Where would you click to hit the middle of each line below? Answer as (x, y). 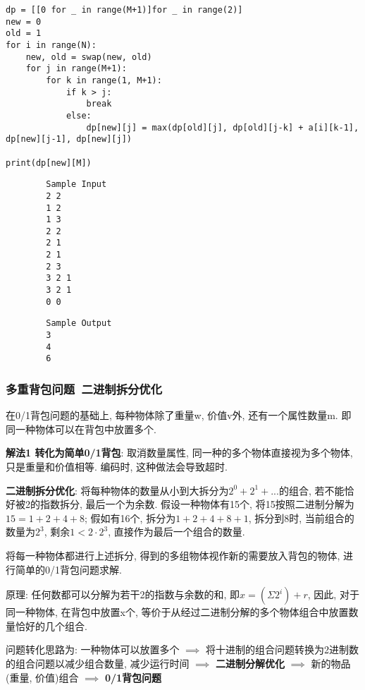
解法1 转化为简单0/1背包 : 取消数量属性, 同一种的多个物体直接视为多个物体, (179, 453)
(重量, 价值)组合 (42, 677)
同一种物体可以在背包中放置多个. (81, 429)
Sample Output (79, 323)
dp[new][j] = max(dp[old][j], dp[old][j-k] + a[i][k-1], (223, 127)
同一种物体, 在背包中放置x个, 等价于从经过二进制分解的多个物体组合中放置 (177, 612)
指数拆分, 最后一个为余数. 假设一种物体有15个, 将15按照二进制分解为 (197, 504)
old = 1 (24, 34)
